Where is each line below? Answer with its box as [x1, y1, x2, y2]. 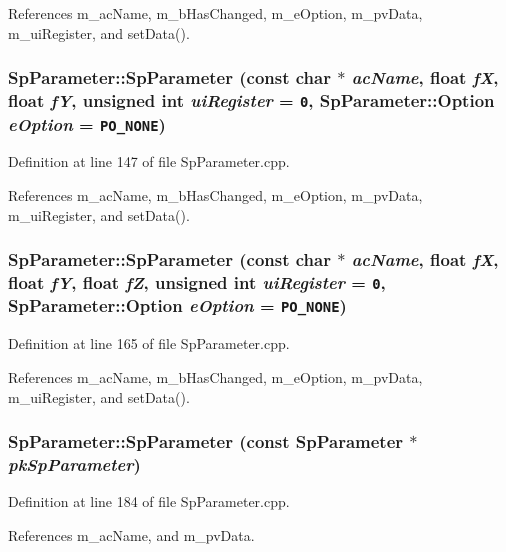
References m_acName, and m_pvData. [8, 524, 255, 545]
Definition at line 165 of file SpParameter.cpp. [8, 333, 290, 354]
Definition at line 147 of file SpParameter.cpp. [8, 151, 290, 172]
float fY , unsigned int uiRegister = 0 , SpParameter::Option [8, 88, 495, 113]
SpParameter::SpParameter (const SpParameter [8, 429, 404, 454]
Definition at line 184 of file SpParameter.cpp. [8, 491, 290, 512]
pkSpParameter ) [8, 451, 141, 476]
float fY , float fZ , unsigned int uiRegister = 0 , [8, 270, 386, 294]
